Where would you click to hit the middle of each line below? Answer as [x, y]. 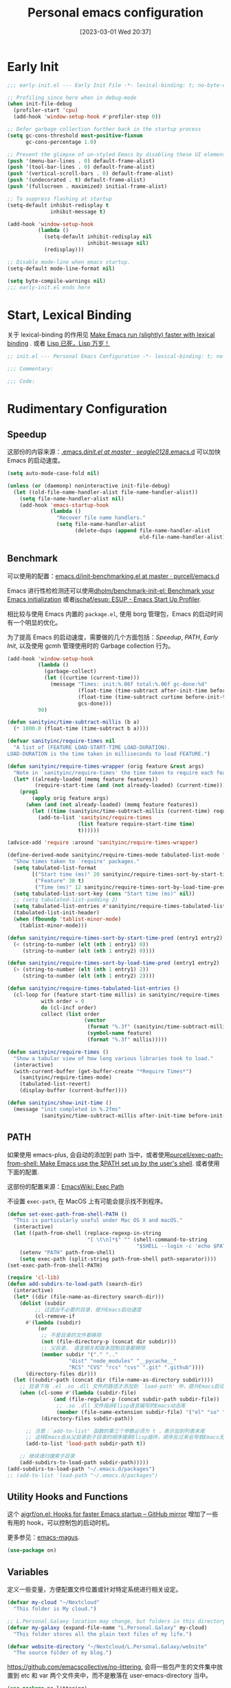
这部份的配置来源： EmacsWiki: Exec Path [66, 1186]
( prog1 [29, 792]
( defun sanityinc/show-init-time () [59, 1103]
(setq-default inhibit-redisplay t [58, 205]
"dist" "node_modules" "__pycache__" [122, 1361]
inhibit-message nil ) [118, 243]
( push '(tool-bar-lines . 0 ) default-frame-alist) [81, 167]
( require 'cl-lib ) [33, 1278]
